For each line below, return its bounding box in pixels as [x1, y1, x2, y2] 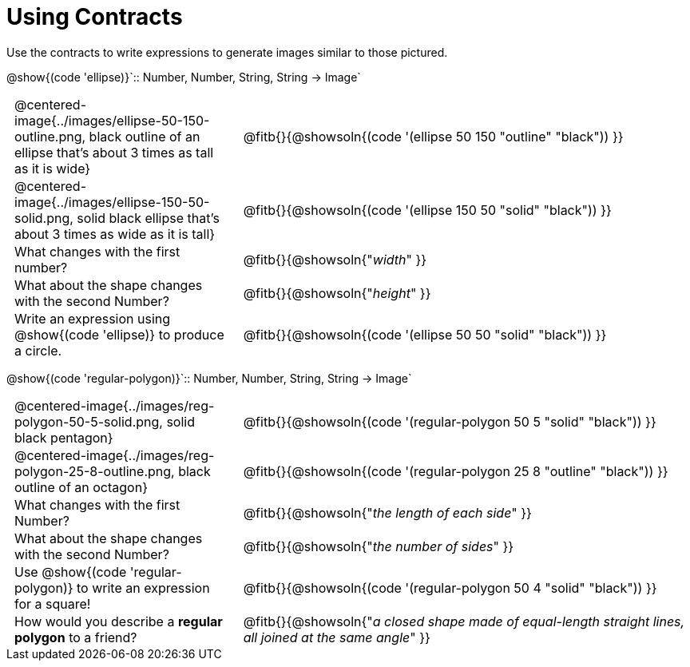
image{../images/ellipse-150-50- [14, 193, 210, 210]
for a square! [14, 595, 91, 612]
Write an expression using [14, 310, 171, 327]
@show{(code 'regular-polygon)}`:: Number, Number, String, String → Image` [6, 371, 412, 385]
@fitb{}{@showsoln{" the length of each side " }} [243, 504, 532, 521]
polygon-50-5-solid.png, [14, 413, 163, 430]
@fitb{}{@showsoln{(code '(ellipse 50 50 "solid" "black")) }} [243, 326, 607, 343]
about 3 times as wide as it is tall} [14, 225, 216, 242]
